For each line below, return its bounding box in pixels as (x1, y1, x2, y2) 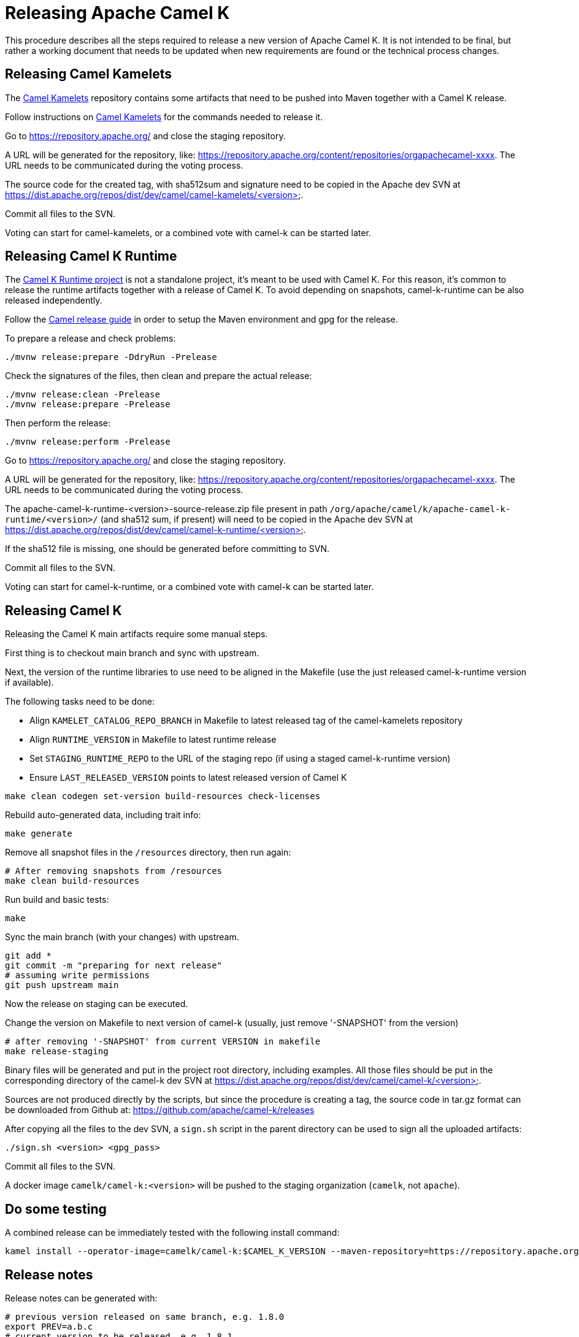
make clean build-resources (5, 876, 140, 886)
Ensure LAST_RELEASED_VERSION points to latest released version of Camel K (29, 772, 347, 783)
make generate (5, 829, 72, 839)
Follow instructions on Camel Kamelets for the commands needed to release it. (5, 111, 323, 122)
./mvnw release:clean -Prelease (5, 389, 160, 400)
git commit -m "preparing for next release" (5, 960, 223, 971)
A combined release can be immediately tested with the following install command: (5, 1227, 340, 1238)
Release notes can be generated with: (5, 1292, 158, 1303)
